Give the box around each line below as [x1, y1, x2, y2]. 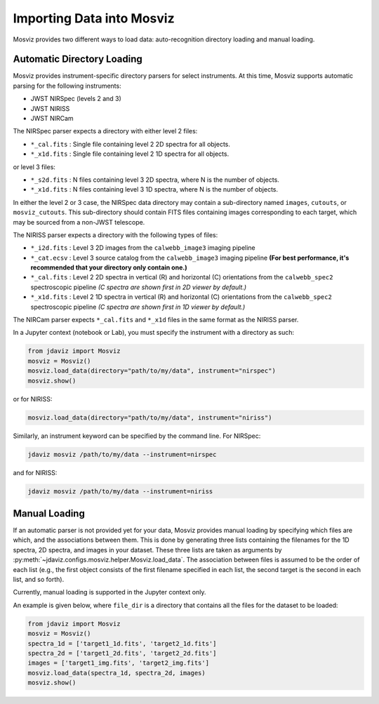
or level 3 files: [13, 162, 56, 171]
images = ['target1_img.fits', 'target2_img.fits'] [27, 659, 210, 667]
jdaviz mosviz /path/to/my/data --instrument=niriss [27, 487, 213, 495]
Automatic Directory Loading [13, 53, 143, 65]
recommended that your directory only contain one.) [30, 263, 187, 272]
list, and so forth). [13, 575, 65, 583]
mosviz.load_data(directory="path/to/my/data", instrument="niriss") [27, 413, 272, 421]
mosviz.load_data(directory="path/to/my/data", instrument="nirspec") [27, 367, 277, 375]
